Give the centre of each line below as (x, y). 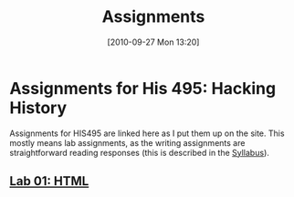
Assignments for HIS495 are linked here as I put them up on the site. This (147, 133)
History (38, 108)
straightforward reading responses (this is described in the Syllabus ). (139, 152)
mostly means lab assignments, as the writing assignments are (127, 142)
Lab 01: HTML (49, 181)
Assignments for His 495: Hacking (143, 88)
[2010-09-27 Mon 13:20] (153, 42)
